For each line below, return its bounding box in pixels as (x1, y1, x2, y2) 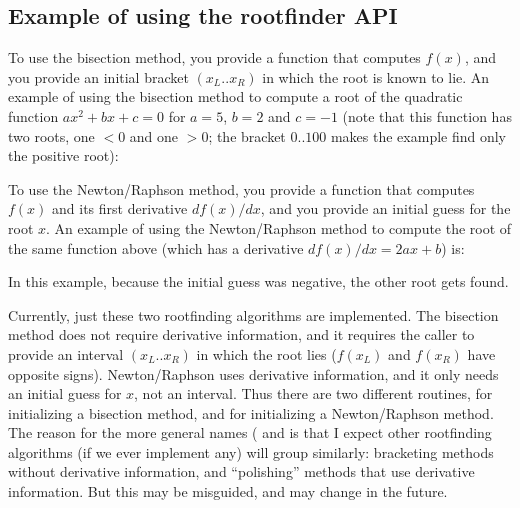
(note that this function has (342, 105, 512, 126)
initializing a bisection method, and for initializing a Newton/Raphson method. (8, 402, 494, 423)
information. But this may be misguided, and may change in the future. (8, 481, 448, 502)
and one (129, 125, 179, 146)
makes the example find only (330, 125, 507, 146)
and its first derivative (52, 198, 188, 219)
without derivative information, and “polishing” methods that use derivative (8, 461, 475, 482)
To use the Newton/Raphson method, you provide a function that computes (8, 178, 475, 199)
